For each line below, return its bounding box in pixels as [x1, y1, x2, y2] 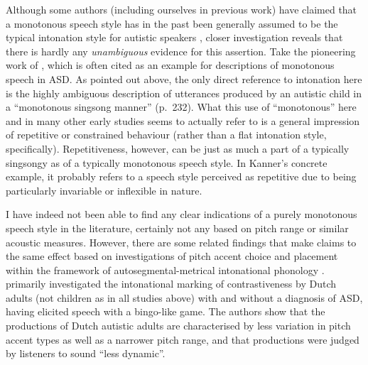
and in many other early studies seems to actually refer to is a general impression [6, 113, 360, 128]
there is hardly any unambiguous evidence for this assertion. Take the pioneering [6, 43, 356, 58]
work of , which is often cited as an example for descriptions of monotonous [6, 58, 335, 72]
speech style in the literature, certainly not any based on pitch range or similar [6, 220, 349, 235]
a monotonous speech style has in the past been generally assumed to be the [6, 16, 338, 31]
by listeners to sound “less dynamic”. [6, 346, 166, 361]
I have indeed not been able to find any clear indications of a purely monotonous [6, 207, 357, 222]
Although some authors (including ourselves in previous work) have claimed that [6, 2, 357, 16]
